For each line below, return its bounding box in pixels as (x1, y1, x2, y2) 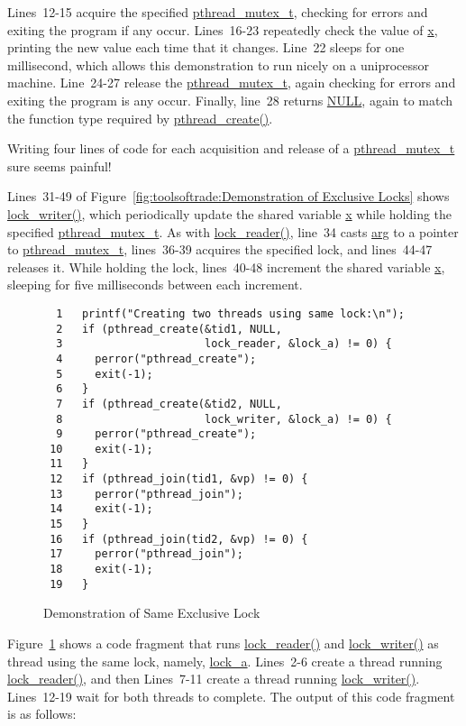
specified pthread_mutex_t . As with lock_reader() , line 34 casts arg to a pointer (7, 222, 459, 241)
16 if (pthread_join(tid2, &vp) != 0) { (50, 532, 308, 546)
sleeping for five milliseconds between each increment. (7, 275, 303, 294)
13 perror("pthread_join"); (50, 487, 243, 501)
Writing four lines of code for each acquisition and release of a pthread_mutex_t (7, 139, 455, 158)
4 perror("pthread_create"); (56, 352, 257, 365)
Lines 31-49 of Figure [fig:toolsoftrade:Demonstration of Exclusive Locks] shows (7, 187, 450, 206)
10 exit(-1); (50, 442, 153, 455)
